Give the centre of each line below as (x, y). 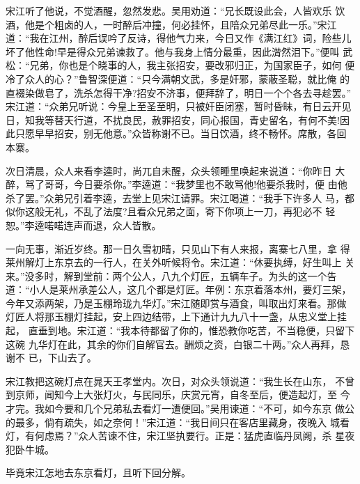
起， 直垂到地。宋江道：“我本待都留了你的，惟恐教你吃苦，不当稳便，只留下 (180, 330)
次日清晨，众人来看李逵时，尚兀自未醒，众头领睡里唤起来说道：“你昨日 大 (175, 170)
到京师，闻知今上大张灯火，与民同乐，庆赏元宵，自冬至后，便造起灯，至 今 (178, 395)
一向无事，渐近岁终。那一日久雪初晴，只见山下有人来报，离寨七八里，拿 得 (178, 248)
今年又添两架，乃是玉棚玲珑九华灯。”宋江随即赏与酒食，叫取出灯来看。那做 (176, 303)
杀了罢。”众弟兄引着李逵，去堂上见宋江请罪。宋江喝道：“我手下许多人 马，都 (180, 197)
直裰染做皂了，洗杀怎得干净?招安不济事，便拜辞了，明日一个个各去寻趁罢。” (179, 92)
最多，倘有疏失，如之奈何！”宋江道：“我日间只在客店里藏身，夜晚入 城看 (182, 422)
